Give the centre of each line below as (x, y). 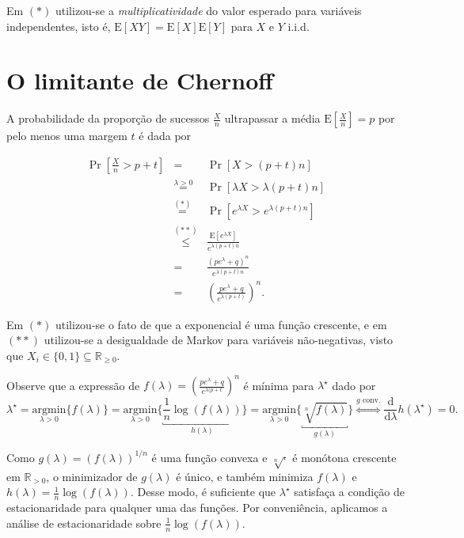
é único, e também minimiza (245, 476)
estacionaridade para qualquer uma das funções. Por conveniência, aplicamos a (197, 508)
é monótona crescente (344, 457)
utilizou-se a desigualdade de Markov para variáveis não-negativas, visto (219, 340)
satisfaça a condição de (350, 492)
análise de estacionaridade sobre (84, 523)
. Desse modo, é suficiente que (203, 492)
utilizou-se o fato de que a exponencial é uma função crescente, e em (221, 324)
